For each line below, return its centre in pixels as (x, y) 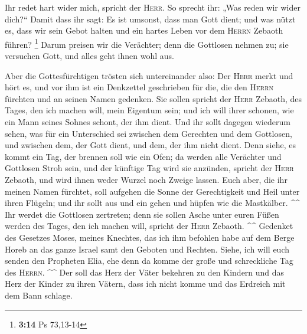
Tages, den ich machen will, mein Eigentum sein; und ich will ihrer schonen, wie (149, 110)
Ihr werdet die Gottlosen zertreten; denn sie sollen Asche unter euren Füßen (142, 214)
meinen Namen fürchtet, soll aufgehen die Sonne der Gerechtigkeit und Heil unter (152, 191)
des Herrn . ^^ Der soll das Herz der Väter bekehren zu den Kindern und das (145, 272)
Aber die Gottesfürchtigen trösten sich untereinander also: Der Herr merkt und (149, 75)
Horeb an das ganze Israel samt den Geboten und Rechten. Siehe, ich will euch (147, 249)
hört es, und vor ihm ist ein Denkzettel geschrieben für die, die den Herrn (139, 87)
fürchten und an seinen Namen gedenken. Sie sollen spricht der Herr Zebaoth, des (153, 98)
